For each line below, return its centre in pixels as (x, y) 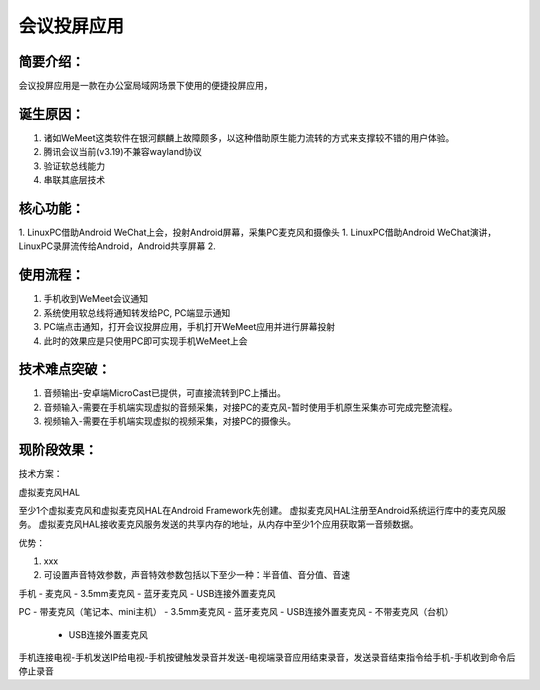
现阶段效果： (58, 450)
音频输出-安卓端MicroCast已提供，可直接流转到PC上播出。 (165, 393)
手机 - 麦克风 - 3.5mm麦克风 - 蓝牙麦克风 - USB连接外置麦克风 (147, 593)
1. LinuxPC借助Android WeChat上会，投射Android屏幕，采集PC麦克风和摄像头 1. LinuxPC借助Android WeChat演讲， (257, 232)
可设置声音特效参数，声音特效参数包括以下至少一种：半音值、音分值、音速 (196, 575)
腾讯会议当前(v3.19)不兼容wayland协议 (122, 152)
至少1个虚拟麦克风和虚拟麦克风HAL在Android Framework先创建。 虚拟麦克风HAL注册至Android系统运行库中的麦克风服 (262, 510)
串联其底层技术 (74, 180)
